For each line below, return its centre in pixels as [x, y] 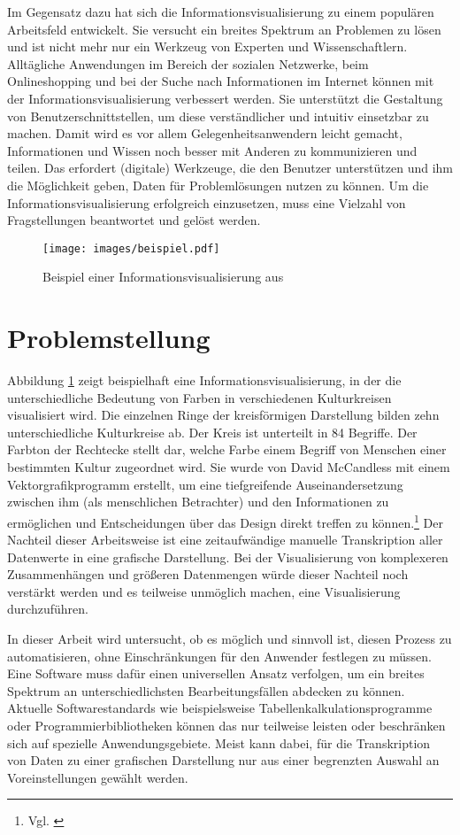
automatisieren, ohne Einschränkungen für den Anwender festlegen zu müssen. [219, 656]
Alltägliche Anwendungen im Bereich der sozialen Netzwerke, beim [188, 63]
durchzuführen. [48, 609]
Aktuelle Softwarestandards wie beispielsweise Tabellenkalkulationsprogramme [220, 708]
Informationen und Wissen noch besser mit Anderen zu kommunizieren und [212, 150]
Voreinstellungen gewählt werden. [98, 777]
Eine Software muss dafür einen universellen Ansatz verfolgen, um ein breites [216, 673]
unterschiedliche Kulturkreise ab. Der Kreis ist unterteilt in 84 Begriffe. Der [212, 432]
